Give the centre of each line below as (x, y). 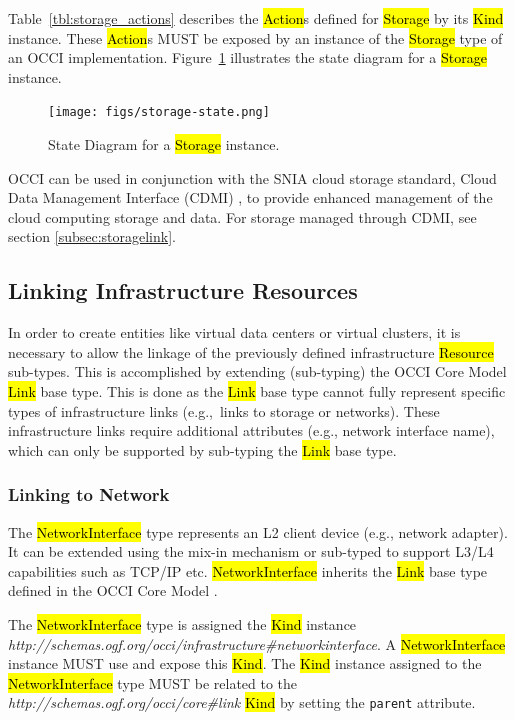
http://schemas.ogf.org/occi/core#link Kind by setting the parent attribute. (242, 702)
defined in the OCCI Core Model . (113, 590)
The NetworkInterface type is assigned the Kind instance (182, 623)
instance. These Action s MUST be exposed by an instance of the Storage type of (255, 37)
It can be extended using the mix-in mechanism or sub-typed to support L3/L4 (251, 551)
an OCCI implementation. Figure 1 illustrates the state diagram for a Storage (247, 57)
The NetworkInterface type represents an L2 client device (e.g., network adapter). (258, 531)
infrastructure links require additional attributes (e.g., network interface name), (251, 430)
